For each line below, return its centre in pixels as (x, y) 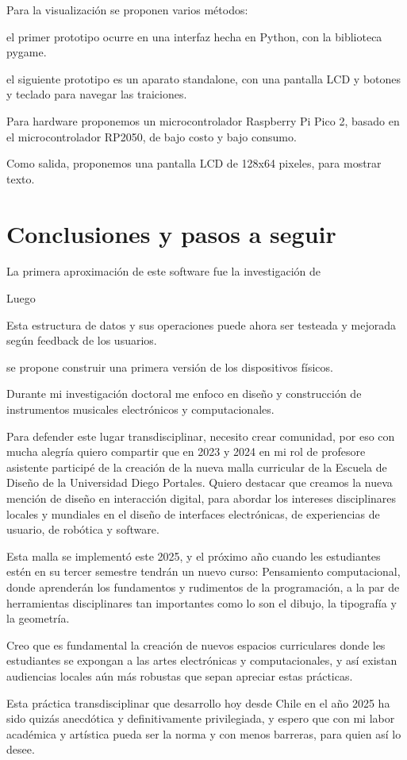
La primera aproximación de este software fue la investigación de (164, 271)
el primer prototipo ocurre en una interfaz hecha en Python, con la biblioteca (194, 36)
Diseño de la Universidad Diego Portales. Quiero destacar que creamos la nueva (200, 482)
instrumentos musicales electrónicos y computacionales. (140, 409)
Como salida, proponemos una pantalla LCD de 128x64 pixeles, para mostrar (194, 163)
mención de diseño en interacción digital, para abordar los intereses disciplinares (202, 498)
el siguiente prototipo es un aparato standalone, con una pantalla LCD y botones (204, 78)
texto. (21, 178)
